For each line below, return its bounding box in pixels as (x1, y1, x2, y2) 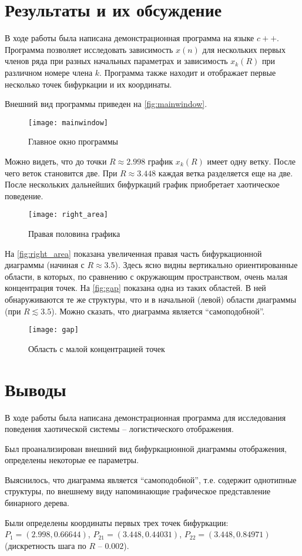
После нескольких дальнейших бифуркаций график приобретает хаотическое (5, 178, 280, 190)
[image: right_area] (28, 210, 109, 219)
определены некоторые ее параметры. (5, 454, 139, 466)
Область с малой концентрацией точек (28, 342, 165, 354)
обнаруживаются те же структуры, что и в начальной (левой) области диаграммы (5, 293, 297, 305)
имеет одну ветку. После (207, 155, 296, 167)
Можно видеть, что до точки (5, 155, 107, 167)
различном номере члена (5, 66, 93, 78)
